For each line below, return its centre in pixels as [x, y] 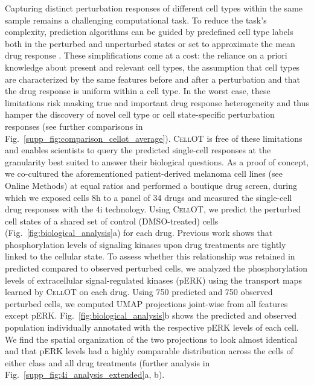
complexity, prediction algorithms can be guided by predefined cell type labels [149, 32]
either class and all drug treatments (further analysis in [107, 362]
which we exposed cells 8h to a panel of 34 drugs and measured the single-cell [149, 197]
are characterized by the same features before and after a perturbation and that [152, 79]
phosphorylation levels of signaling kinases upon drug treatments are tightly [146, 244]
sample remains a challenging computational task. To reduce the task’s [136, 20]
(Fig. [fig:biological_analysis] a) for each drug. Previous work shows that [139, 233]
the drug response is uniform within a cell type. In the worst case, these [138, 91]
